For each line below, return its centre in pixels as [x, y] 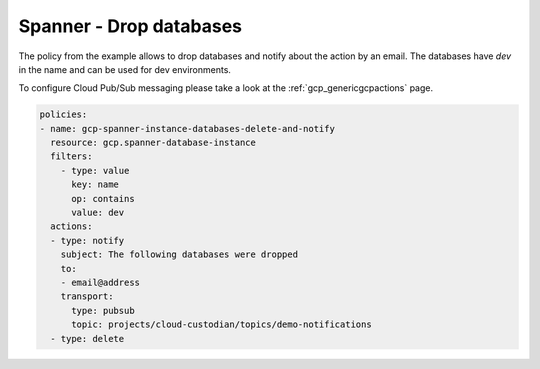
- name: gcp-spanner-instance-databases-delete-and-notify [187, 128]
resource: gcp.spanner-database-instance [153, 143]
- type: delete [87, 338]
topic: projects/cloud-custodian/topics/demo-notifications [221, 324]
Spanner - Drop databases [130, 26]
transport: [87, 296]
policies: [63, 114]
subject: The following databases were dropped [179, 254]
